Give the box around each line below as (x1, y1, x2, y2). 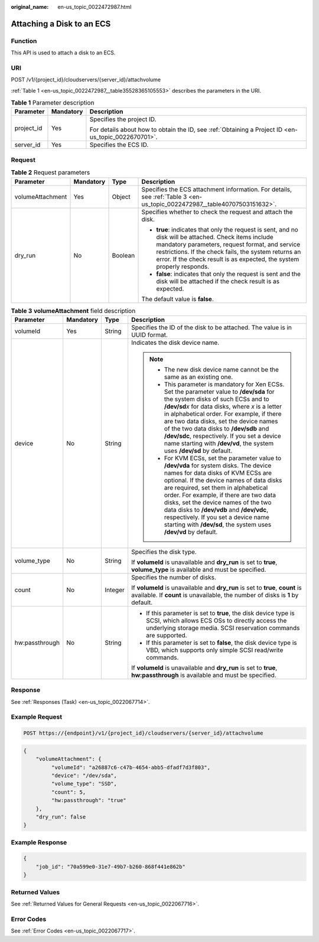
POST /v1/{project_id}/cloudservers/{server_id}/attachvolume (11, 76, 161, 83)
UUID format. (131, 331, 168, 339)
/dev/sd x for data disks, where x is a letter (164, 402, 282, 410)
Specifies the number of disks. (131, 573, 217, 581)
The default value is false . (141, 295, 214, 303)
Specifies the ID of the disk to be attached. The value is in (131, 323, 292, 331)
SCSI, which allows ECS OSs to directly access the (145, 616, 287, 624)
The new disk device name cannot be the (164, 365, 279, 373)
